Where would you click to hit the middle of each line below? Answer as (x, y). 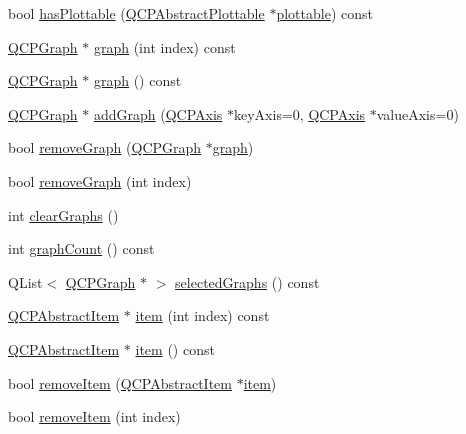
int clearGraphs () (63, 214)
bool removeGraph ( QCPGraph (105, 147)
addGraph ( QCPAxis (158, 113)
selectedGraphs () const (247, 281)
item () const (175, 348)
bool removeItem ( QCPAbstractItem (120, 382)
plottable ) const (324, 13)
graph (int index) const (164, 46)
